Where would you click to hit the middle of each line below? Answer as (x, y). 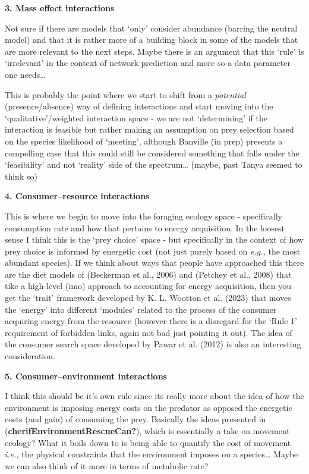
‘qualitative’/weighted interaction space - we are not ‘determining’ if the (136, 117)
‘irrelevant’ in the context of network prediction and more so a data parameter (148, 63)
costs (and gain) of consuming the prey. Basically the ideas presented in (135, 419)
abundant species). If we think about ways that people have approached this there (154, 263)
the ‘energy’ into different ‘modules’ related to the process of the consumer (141, 309)
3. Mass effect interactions (60, 8)
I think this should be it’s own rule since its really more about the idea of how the (154, 396)
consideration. (30, 356)
